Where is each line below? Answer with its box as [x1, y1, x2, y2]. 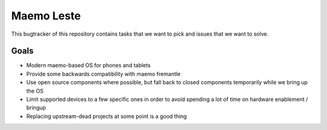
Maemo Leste [11, 9, 81, 22]
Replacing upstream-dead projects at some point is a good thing [26, 112, 187, 120]
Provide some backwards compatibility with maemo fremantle [26, 70, 181, 77]
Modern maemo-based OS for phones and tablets [26, 62, 151, 69]
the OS [26, 87, 44, 94]
